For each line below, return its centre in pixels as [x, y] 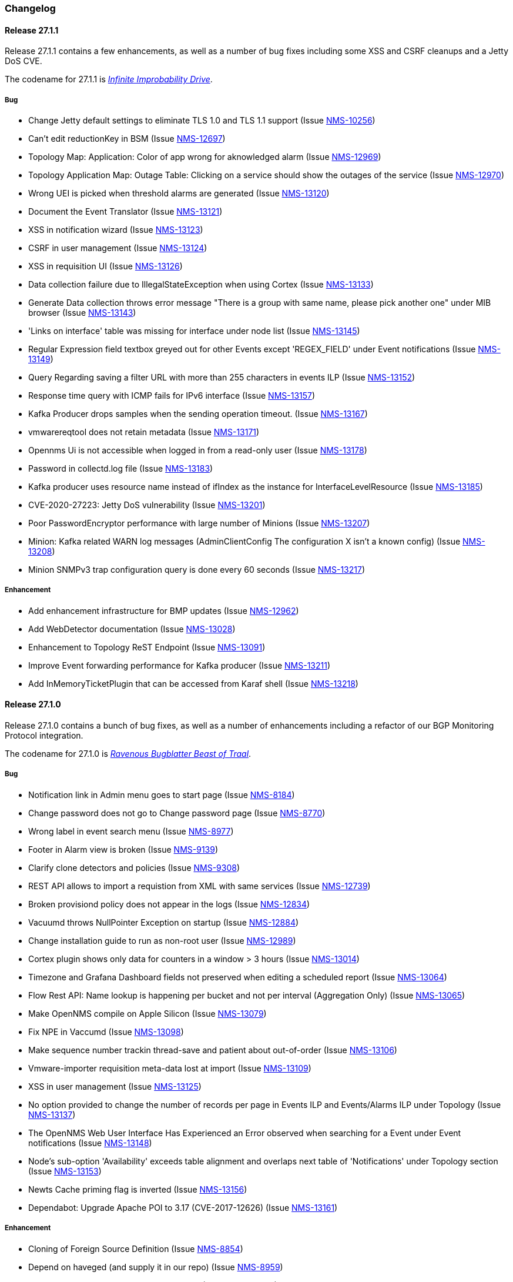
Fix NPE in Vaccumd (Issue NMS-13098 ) [106, 1031]
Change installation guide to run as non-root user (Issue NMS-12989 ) [162, 940]
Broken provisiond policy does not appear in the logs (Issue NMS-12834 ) [169, 904]
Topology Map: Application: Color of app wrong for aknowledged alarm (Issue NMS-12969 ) [205, 157]
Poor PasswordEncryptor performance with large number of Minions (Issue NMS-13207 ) [199, 523]
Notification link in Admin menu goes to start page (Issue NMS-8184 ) [162, 794]
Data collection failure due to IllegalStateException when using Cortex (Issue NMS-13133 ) [201, 284]
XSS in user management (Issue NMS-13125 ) [115, 1086]
